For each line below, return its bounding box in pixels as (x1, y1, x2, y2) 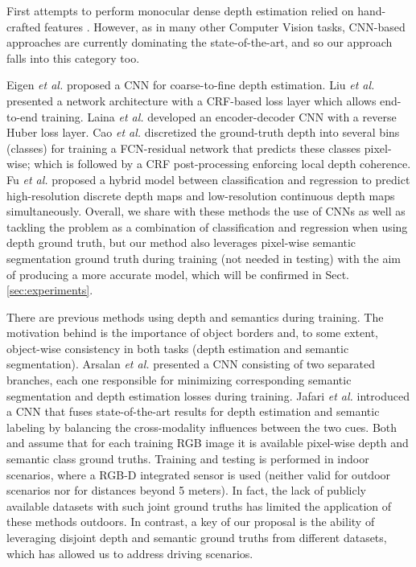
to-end (6, 108, 38, 125)
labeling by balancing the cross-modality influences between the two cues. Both (6, 418, 397, 435)
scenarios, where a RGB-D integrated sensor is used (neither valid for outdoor (6, 466, 391, 483)
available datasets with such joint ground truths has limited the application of (6, 497, 392, 514)
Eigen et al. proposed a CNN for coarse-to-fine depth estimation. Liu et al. (6, 76, 375, 93)
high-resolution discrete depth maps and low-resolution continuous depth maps (6, 187, 395, 203)
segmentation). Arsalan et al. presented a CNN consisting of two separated (6, 355, 375, 372)
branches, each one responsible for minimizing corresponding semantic (6, 372, 352, 388)
